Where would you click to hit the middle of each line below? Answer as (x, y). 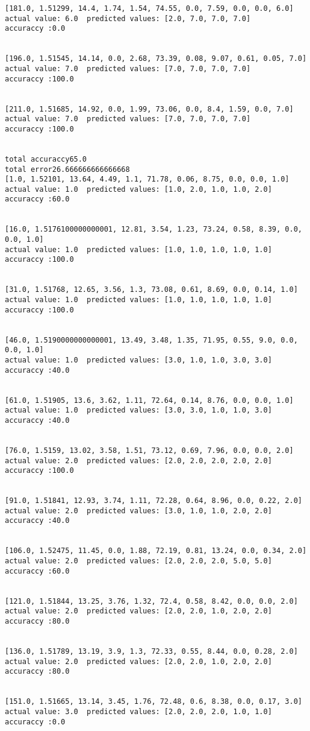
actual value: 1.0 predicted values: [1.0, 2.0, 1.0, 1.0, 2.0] (138, 189)
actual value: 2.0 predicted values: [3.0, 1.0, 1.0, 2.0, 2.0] (138, 511)
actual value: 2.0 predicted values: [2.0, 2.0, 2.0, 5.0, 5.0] (138, 561)
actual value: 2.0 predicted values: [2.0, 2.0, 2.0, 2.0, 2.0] (138, 460)
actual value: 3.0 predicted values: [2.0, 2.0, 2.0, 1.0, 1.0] (138, 711)
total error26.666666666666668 (67, 169)
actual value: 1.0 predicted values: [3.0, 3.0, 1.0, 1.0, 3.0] (138, 410)
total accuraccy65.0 (46, 159)
